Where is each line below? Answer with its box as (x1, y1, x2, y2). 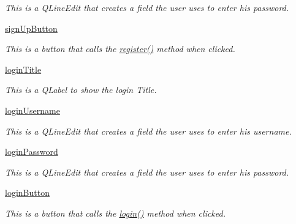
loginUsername (5, 103, 60, 116)
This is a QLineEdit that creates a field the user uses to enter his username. (5, 124, 292, 137)
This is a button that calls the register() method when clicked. (5, 42, 235, 55)
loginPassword (5, 145, 58, 158)
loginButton (5, 186, 50, 199)
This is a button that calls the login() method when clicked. (5, 206, 226, 219)
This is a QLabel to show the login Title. (5, 83, 157, 96)
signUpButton (5, 21, 58, 34)
